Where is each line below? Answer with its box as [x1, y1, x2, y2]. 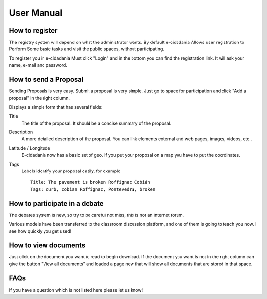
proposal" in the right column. [9, 95, 70, 101]
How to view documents [9, 241, 86, 250]
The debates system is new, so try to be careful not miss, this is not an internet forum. [9, 212, 184, 218]
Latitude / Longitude [9, 145, 50, 151]
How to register [9, 26, 58, 35]
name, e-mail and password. [9, 62, 68, 68]
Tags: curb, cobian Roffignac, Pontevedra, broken [30, 186, 156, 192]
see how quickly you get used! [9, 228, 72, 234]
